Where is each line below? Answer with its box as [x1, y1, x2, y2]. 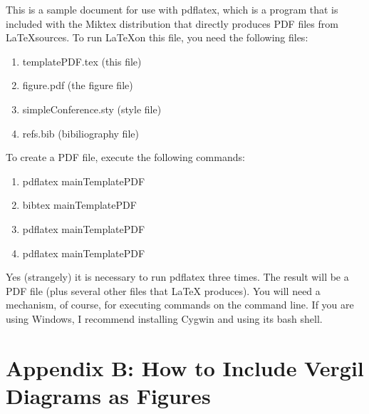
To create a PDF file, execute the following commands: [6, 150, 245, 165]
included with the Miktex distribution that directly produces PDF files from [6, 16, 338, 31]
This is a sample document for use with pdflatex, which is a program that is [6, 2, 338, 16]
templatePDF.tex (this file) [22, 53, 142, 68]
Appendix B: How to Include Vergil [6, 353, 364, 382]
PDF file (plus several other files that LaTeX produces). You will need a [6, 283, 321, 298]
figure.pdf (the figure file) [22, 78, 133, 93]
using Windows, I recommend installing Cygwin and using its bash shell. [6, 311, 323, 326]
